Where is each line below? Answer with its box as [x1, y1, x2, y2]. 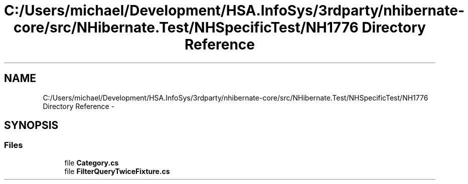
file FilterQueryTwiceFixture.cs [64, 166, 170, 175]
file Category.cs [64, 158, 119, 167]
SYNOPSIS [4, 119, 59, 132]
